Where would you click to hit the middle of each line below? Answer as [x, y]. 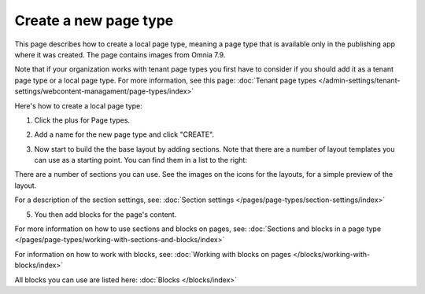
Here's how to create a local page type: [79, 105]
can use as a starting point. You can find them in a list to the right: [141, 160]
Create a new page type [94, 20]
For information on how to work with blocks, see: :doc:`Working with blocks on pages [153, 254]
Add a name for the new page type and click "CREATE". [124, 134]
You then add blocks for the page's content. [105, 214]
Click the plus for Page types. [82, 120]
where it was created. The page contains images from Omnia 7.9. [120, 54]
